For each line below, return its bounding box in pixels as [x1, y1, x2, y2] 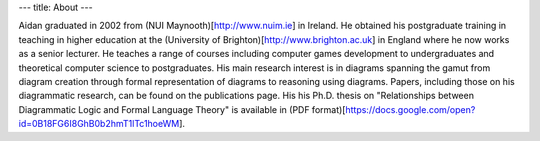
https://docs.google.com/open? [345, 103, 476, 115]
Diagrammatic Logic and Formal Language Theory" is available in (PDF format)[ [18, 103, 346, 115]
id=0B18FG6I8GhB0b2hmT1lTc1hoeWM [18, 118, 180, 130]
